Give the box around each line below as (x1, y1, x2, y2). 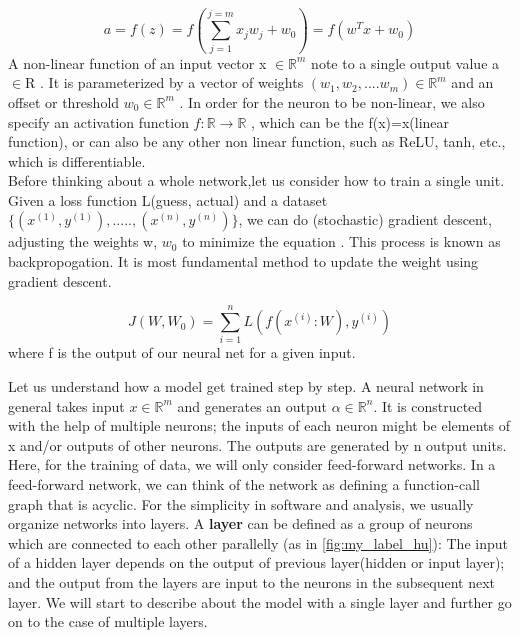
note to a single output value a (311, 52, 500, 73)
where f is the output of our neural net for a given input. (8, 342, 356, 363)
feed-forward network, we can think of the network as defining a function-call (8, 473, 480, 494)
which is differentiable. (8, 150, 146, 171)
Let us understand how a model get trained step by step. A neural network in (8, 375, 484, 396)
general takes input (8, 395, 125, 416)
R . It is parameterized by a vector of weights (25, 72, 304, 93)
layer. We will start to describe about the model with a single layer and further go (8, 591, 512, 612)
